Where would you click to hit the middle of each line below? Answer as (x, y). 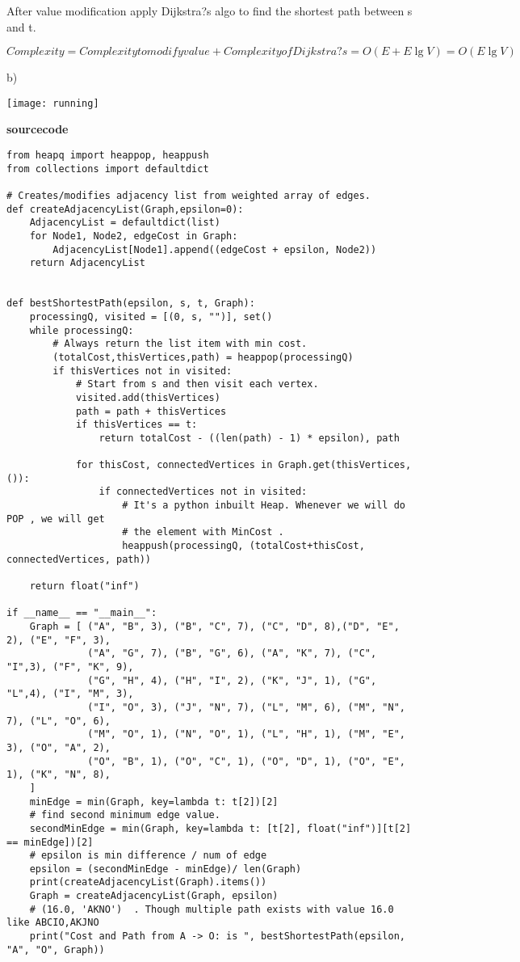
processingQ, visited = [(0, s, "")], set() (151, 316)
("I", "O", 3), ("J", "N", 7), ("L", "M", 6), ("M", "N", (246, 707)
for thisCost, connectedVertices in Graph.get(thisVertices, (243, 465)
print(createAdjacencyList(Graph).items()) (148, 882)
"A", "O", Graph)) (56, 949)
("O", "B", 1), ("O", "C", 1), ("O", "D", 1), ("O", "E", (246, 761)
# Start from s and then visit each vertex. (197, 384)
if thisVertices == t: (136, 425)
